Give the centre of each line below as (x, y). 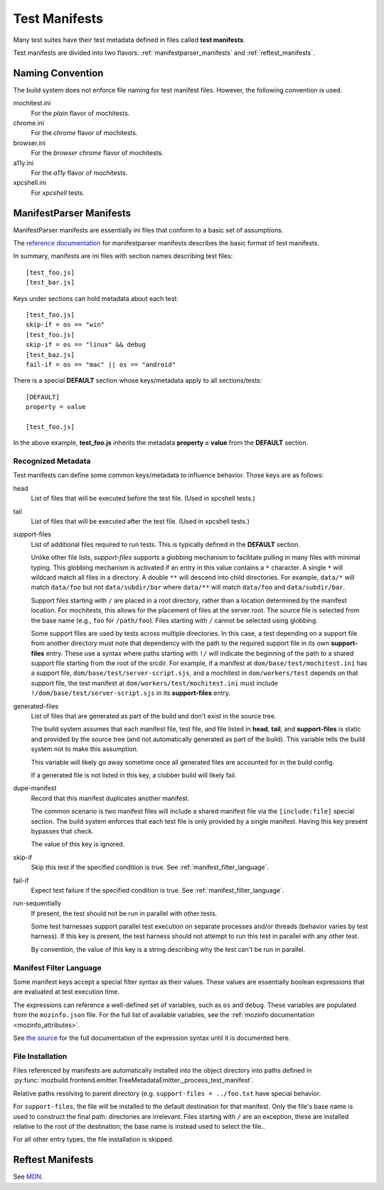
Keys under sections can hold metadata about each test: (96, 298)
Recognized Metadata (52, 461)
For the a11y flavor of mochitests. (79, 172)
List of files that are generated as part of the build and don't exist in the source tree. (154, 716)
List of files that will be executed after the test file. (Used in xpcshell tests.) (140, 521)
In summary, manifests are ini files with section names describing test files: (123, 256)
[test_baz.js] (50, 355)
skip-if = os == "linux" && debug (86, 345)
